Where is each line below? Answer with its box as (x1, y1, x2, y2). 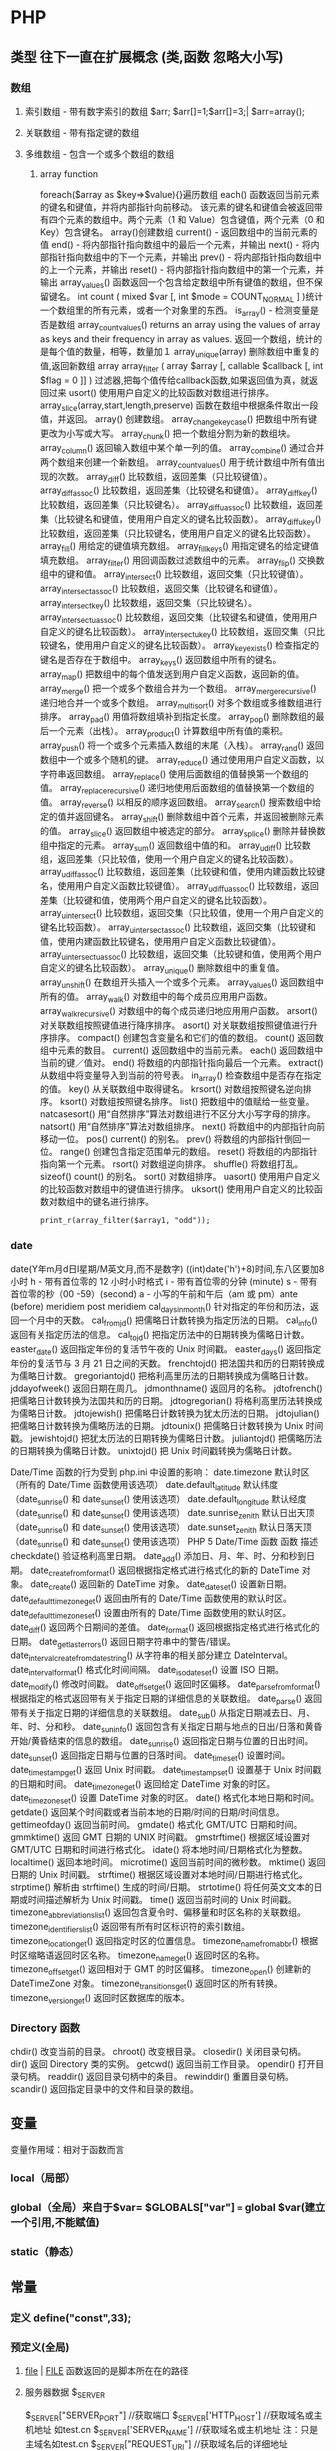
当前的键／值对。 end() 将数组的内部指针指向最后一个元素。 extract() (39, 1056, 324, 1068)
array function (39, 167, 99, 180)
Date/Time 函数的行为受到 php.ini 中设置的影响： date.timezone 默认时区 (10, 1466, 310, 1478)
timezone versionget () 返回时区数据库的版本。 (10, 1991, 190, 2006)
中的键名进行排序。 (74, 1196, 155, 1208)
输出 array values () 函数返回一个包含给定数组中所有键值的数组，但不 (39, 276, 315, 290)
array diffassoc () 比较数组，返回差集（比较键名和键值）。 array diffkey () (39, 484, 318, 499)
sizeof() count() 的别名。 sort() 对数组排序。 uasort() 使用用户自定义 (39, 1171, 321, 1183)
